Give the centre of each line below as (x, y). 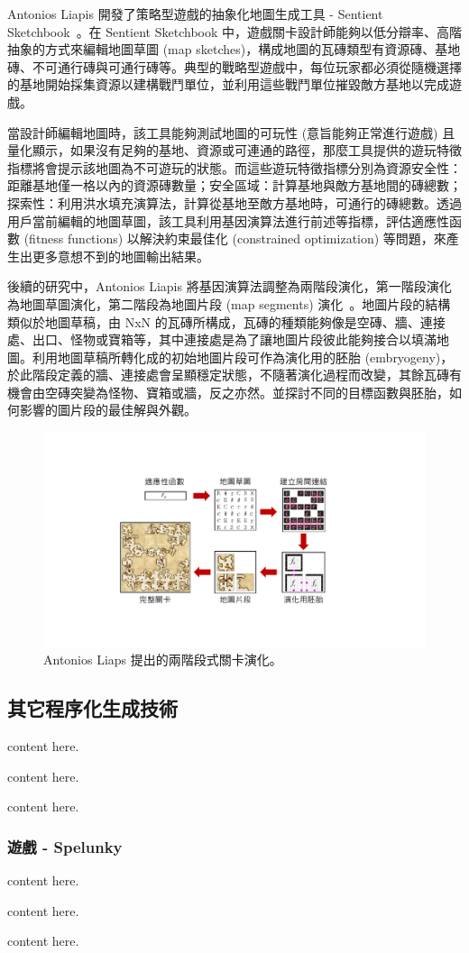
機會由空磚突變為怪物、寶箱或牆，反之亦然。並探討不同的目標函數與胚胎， (228, 392)
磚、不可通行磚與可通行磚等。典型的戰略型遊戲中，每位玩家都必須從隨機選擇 (234, 66)
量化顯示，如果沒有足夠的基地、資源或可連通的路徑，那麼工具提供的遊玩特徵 (234, 150)
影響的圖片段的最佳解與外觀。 (108, 410)
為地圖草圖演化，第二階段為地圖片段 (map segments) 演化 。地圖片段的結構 (229, 303)
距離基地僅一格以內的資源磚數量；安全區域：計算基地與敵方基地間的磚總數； (234, 185)
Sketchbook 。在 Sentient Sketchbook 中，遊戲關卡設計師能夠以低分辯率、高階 (235, 31)
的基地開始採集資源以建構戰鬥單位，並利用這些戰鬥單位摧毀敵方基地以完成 (228, 84)
